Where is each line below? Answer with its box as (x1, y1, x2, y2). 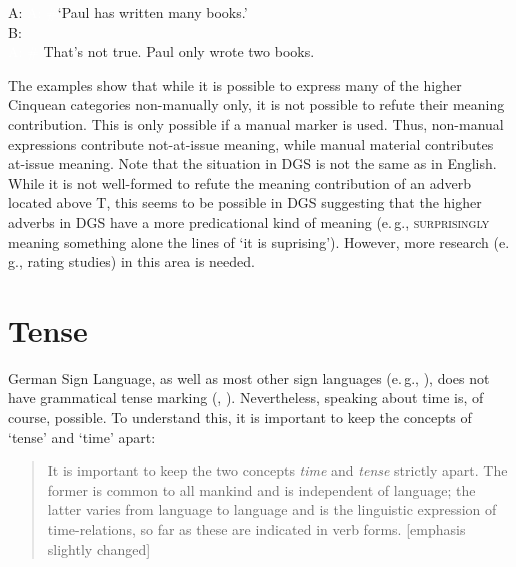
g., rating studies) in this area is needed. (8, 251, 255, 272)
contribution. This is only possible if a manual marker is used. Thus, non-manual (8, 113, 504, 134)
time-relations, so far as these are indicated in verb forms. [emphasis (47, 519, 466, 539)
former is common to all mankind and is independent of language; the (47, 479, 476, 500)
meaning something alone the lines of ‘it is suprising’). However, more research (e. (8, 231, 510, 252)
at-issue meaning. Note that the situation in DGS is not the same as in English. (8, 153, 497, 174)
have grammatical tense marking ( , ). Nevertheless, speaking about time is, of (8, 387, 484, 408)
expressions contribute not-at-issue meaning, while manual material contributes (8, 133, 494, 154)
